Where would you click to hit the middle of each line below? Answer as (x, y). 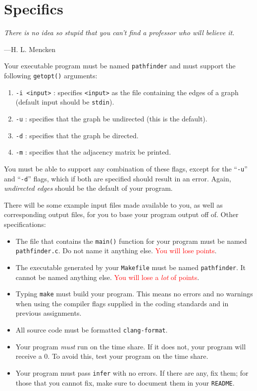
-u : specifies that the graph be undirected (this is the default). (111, 118)
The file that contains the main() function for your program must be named (131, 241)
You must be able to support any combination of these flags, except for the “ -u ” (126, 168)
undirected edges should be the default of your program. (88, 188)
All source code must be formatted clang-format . (92, 330)
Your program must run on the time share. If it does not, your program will (131, 346)
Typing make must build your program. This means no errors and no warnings (134, 294)
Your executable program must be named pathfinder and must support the (120, 66)
